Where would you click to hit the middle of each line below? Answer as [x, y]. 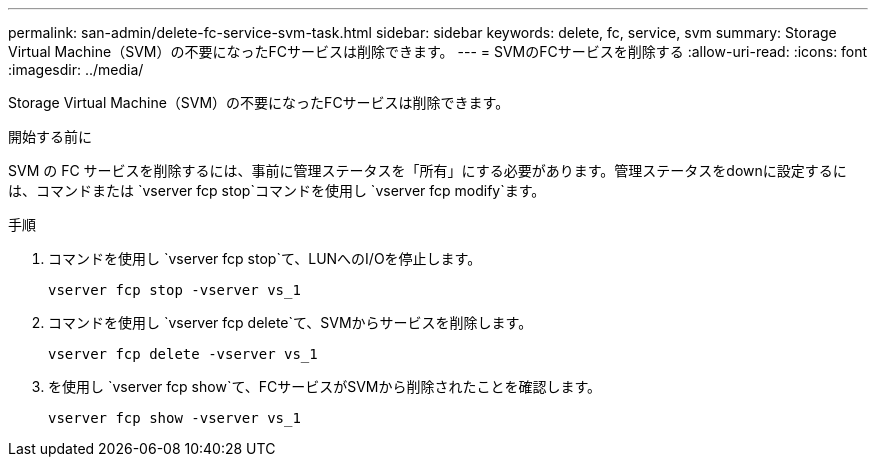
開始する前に [50, 136]
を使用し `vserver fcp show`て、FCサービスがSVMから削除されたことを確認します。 [325, 386]
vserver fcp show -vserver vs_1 [174, 418]
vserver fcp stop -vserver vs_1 [174, 290]
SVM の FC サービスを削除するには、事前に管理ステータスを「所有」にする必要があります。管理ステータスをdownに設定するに [427, 170]
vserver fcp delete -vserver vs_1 [183, 354]
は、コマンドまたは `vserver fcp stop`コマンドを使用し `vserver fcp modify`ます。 [277, 190]
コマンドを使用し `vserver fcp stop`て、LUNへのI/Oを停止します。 [265, 258]
